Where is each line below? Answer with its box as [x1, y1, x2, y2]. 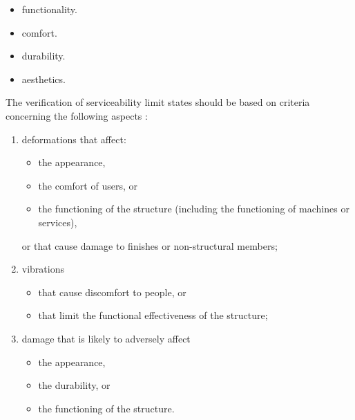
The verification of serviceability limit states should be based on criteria [6, 95, 310, 109]
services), [38, 214, 77, 229]
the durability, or [38, 378, 111, 392]
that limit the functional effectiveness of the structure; [38, 308, 268, 322]
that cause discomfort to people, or [38, 284, 186, 299]
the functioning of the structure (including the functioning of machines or [38, 201, 349, 216]
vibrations [21, 262, 64, 276]
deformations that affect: [21, 131, 126, 146]
